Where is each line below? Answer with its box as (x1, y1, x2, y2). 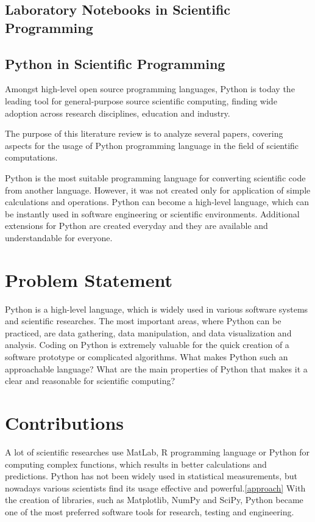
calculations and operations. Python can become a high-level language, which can (5, 195, 309, 208)
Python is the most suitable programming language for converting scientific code (5, 171, 306, 184)
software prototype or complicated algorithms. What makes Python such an (5, 350, 288, 363)
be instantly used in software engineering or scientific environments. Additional (5, 207, 300, 220)
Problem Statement (5, 267, 172, 292)
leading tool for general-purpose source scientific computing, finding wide (5, 94, 277, 107)
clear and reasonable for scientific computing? (5, 374, 175, 387)
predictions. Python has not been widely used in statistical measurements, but (5, 469, 297, 482)
